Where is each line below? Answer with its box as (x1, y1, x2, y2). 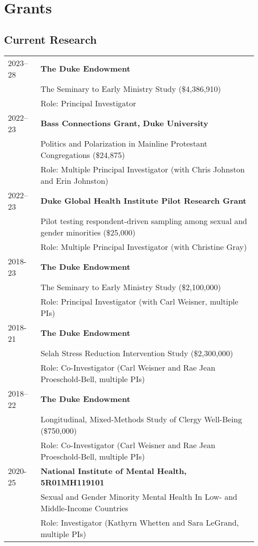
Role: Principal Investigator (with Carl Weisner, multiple (40, 295, 239, 307)
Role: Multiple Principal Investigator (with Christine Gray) (40, 240, 247, 252)
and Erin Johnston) (40, 174, 109, 186)
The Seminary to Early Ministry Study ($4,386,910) (40, 82, 221, 94)
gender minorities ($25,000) (40, 226, 136, 238)
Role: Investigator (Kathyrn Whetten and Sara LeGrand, (40, 516, 239, 528)
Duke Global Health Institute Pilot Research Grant (40, 195, 247, 207)
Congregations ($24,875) (40, 149, 125, 160)
